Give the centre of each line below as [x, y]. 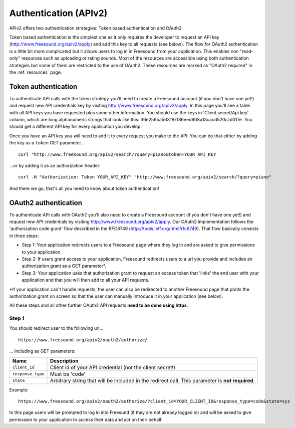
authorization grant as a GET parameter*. [64, 266]
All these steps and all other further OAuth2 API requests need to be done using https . [99, 305]
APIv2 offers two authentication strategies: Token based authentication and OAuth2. [96, 28]
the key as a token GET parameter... [47, 143]
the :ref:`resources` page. [36, 72]
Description [64, 361]
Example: [19, 390]
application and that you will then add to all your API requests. [86, 280]
